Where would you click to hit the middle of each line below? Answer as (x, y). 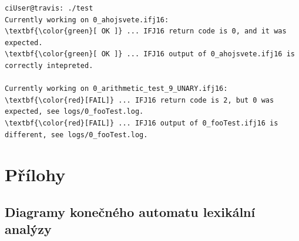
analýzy (28, 229)
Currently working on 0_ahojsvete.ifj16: (87, 20)
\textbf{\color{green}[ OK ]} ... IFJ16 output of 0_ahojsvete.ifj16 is (150, 54)
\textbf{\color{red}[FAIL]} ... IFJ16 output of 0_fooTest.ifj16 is (142, 123)
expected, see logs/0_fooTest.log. (74, 112)
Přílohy (35, 174)
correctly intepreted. (49, 65)
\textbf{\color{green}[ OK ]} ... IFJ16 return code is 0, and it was (146, 31)
